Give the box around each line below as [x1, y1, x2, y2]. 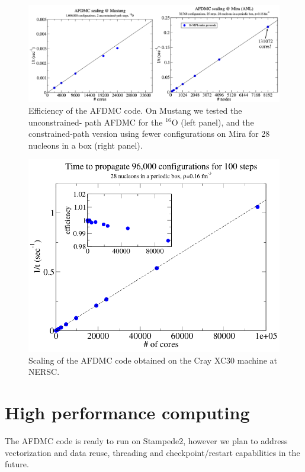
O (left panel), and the [171, 115, 254, 128]
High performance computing [5, 400, 250, 425]
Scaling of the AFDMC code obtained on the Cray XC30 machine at [28, 354, 278, 366]
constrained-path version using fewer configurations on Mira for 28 [28, 127, 270, 140]
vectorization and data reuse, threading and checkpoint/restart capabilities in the [5, 446, 300, 458]
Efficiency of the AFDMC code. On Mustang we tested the [28, 104, 242, 116]
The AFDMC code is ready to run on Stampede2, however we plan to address [5, 435, 288, 447]
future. [5, 458, 29, 470]
